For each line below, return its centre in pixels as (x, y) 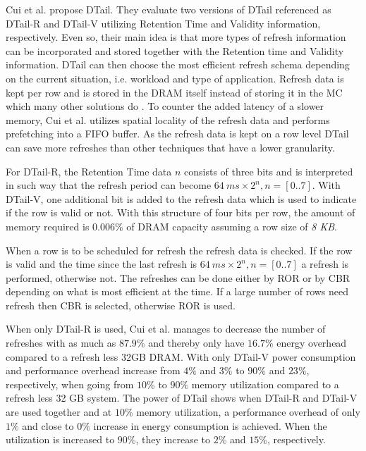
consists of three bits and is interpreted (269, 171)
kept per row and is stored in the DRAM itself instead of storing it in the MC (174, 92)
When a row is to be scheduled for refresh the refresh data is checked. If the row (179, 250)
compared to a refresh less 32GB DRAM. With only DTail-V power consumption (181, 356)
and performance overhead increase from (93, 370)
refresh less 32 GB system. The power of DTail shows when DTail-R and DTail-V (182, 398)
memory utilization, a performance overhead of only (248, 412)
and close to (48, 425)
